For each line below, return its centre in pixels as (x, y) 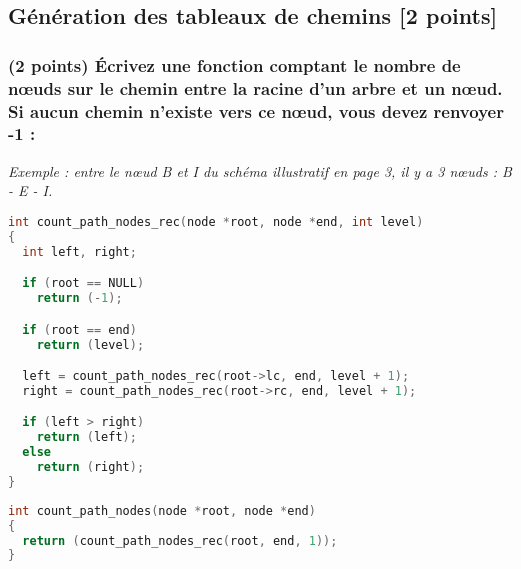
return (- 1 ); (79, 298)
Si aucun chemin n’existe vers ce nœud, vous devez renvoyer (256, 110)
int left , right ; (79, 251)
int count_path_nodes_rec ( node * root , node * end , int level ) (216, 221)
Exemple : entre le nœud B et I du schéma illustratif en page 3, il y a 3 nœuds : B (260, 170)
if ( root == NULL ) (83, 283)
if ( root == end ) (79, 329)
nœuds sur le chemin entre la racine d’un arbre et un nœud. (255, 87)
